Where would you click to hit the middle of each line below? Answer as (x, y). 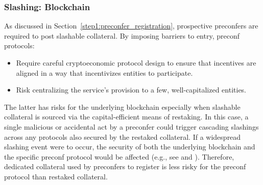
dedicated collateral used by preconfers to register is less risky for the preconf (125, 166)
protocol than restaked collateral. (56, 176)
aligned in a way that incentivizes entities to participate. (104, 72)
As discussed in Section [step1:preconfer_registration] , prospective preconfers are (131, 26)
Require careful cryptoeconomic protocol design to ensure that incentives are (136, 63)
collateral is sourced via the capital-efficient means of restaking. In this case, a (126, 117)
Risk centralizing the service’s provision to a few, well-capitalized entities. (131, 90)
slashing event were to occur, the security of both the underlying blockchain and (130, 147)
